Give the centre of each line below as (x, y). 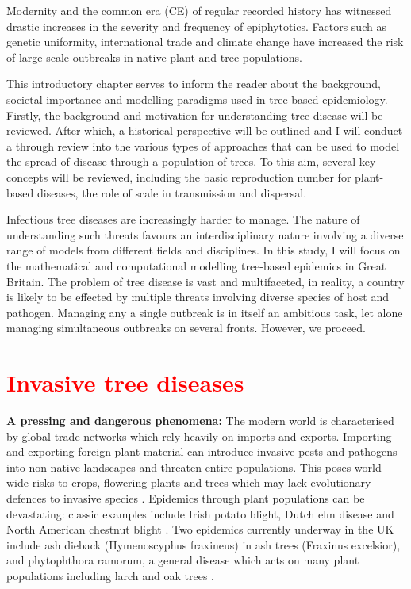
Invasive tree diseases (125, 382)
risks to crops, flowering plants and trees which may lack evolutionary (202, 482)
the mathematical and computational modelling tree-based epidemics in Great (196, 265)
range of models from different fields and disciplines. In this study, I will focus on (204, 250)
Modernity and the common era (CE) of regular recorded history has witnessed (199, 10)
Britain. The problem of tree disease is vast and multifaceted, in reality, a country (205, 281)
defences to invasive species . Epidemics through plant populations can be (186, 497)
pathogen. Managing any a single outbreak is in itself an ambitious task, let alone (205, 312)
